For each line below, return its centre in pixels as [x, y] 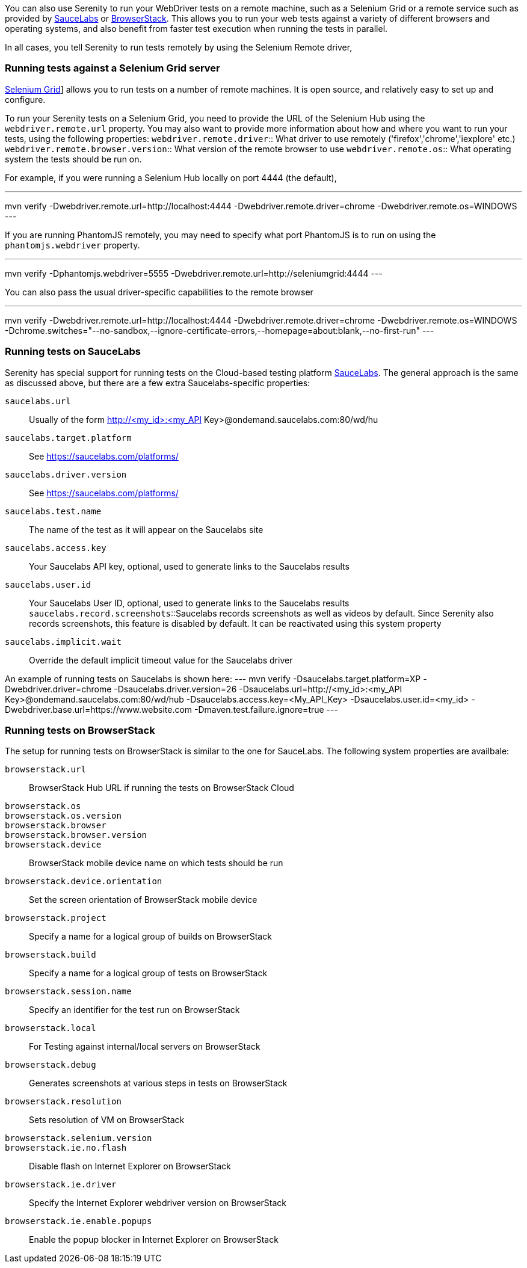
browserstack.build [51, 955]
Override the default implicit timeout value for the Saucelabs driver [161, 660]
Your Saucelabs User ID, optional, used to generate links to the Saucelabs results [189, 603]
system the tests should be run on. [73, 159]
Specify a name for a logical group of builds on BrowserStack [150, 937]
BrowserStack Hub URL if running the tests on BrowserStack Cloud [162, 788]
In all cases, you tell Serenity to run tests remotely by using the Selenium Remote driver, [179, 47]
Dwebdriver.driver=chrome [58, 689]
